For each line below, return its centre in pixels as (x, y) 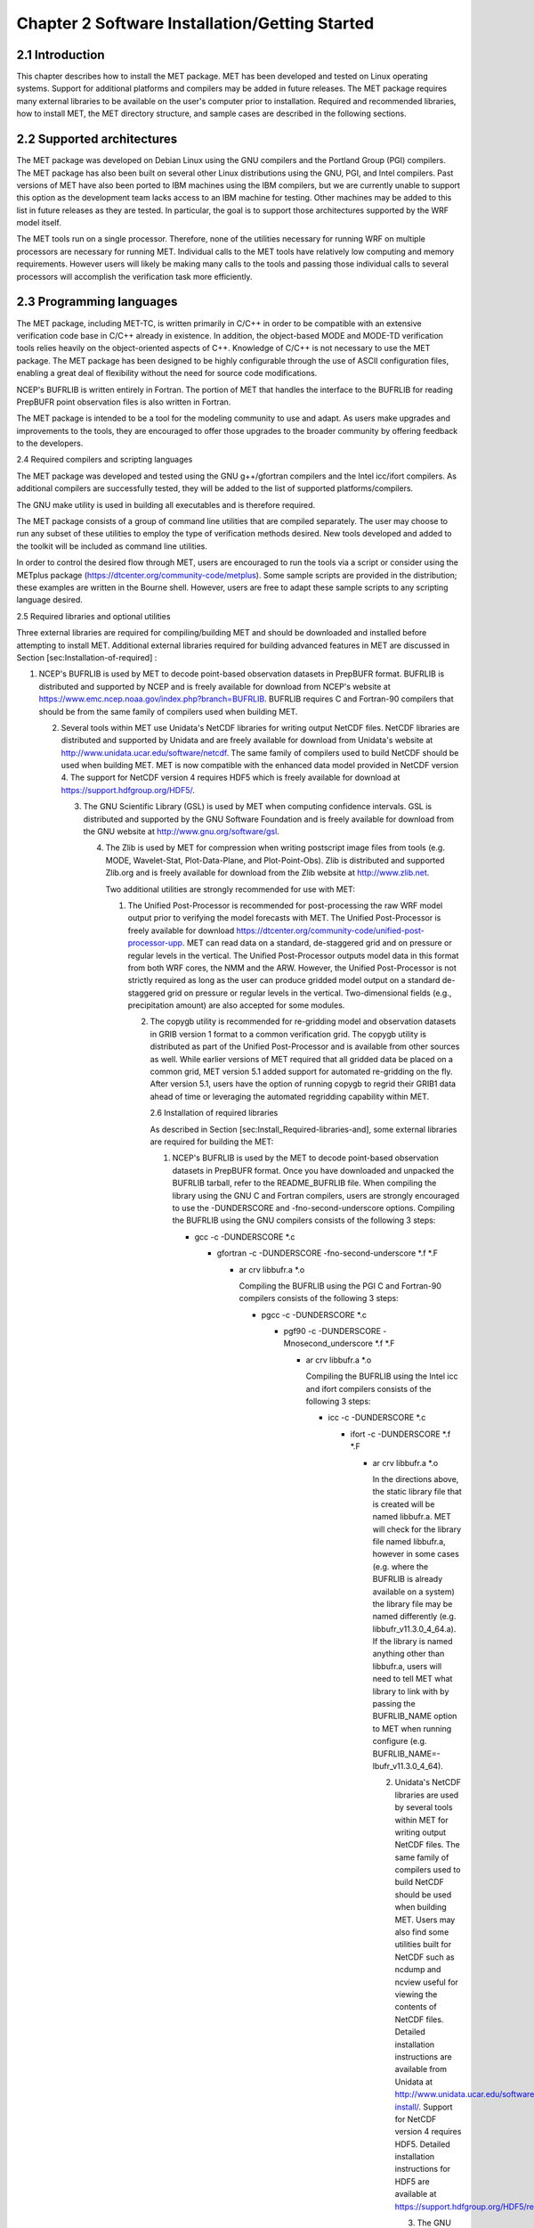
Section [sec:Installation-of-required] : (87, 657)
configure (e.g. (400, 1741)
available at (416, 2194)
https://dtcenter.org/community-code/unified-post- (330, 930)
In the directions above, (416, 1479)
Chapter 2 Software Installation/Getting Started (195, 23)
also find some (422, 1932)
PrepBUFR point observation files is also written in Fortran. (124, 402)
